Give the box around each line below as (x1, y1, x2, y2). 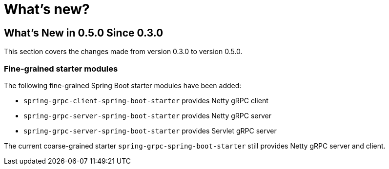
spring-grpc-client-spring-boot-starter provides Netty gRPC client (23, 96, 268, 105)
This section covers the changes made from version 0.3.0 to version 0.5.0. (4, 47, 243, 56)
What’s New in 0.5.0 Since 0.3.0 (4, 26, 164, 39)
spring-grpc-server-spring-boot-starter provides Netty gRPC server (23, 111, 272, 120)
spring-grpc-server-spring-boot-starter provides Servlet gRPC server (23, 126, 277, 135)
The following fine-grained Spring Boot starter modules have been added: (4, 81, 242, 90)
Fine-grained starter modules (4, 63, 118, 74)
